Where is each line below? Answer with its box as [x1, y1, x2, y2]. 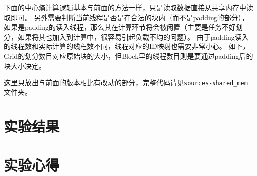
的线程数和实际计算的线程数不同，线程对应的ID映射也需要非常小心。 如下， [4, 41, 250, 51]
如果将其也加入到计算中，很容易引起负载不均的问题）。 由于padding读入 [17, 31, 249, 42]
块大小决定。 [4, 60, 45, 71]
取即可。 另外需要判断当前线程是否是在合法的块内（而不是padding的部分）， [4, 12, 249, 22]
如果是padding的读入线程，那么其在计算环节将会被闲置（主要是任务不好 [4, 22, 236, 32]
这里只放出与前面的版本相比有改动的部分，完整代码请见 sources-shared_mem [4, 77, 248, 88]
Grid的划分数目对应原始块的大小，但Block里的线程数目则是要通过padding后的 [4, 50, 253, 61]
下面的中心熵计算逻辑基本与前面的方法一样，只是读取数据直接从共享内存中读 [4, 2, 253, 12]
